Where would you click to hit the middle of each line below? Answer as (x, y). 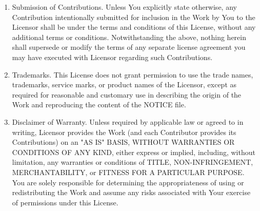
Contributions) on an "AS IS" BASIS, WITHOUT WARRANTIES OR (123, 142)
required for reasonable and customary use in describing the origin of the (127, 94)
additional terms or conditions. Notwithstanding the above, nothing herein (129, 37)
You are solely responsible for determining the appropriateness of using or (128, 182)
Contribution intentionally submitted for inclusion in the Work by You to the (134, 17)
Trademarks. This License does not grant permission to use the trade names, (133, 74)
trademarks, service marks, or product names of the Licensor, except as (124, 84)
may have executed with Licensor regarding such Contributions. (112, 57)
